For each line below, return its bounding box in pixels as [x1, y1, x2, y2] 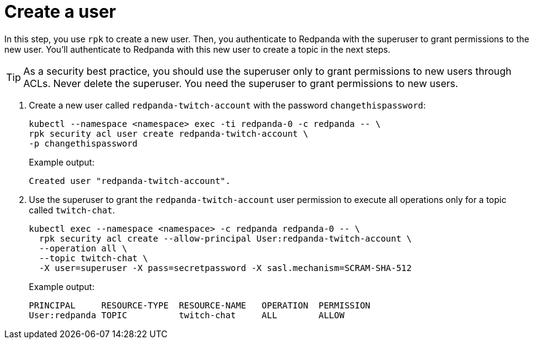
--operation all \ [39, 243, 128, 253]
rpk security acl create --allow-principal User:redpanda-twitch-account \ [39, 233, 412, 243]
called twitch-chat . [29, 204, 115, 215]
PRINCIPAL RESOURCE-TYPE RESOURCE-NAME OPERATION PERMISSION [29, 300, 371, 310]
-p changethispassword [29, 138, 138, 148]
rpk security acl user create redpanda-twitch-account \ [29, 128, 309, 139]
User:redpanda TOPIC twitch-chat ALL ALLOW [29, 310, 345, 320]
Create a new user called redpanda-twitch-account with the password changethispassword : [29, 99, 426, 110]
